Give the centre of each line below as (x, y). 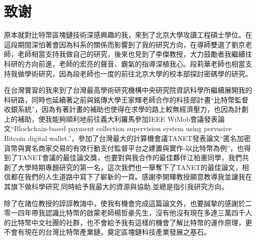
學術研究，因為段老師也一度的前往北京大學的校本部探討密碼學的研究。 (138, 73)
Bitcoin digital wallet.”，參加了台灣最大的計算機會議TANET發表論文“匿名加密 (128, 138)
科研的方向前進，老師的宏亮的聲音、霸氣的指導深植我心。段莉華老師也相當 (125, 63)
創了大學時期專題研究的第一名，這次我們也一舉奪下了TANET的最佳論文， (123, 167)
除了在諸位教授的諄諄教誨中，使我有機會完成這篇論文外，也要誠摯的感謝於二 (128, 203)
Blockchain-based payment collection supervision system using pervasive (123, 128)
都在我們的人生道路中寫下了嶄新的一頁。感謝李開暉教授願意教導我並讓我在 (131, 177)
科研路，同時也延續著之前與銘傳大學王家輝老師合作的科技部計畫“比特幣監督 (126, 99)
